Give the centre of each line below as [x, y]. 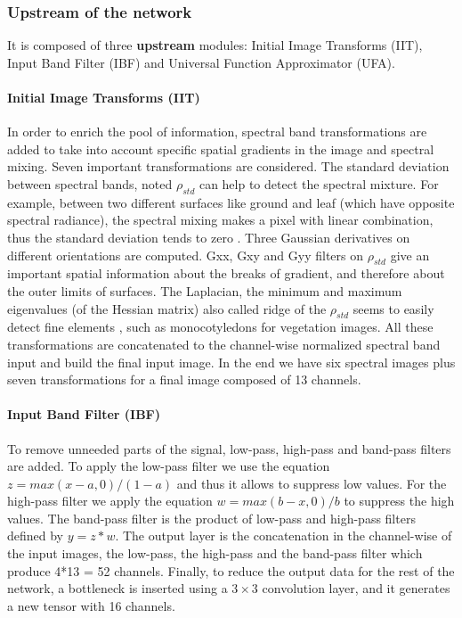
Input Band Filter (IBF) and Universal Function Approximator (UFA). [201, 62]
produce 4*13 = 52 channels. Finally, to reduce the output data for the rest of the [231, 570]
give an [410, 255]
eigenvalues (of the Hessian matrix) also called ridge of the [167, 308]
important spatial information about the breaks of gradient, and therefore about [226, 273]
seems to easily [393, 308]
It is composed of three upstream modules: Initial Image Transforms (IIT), [215, 45]
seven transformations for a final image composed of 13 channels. [184, 379]
